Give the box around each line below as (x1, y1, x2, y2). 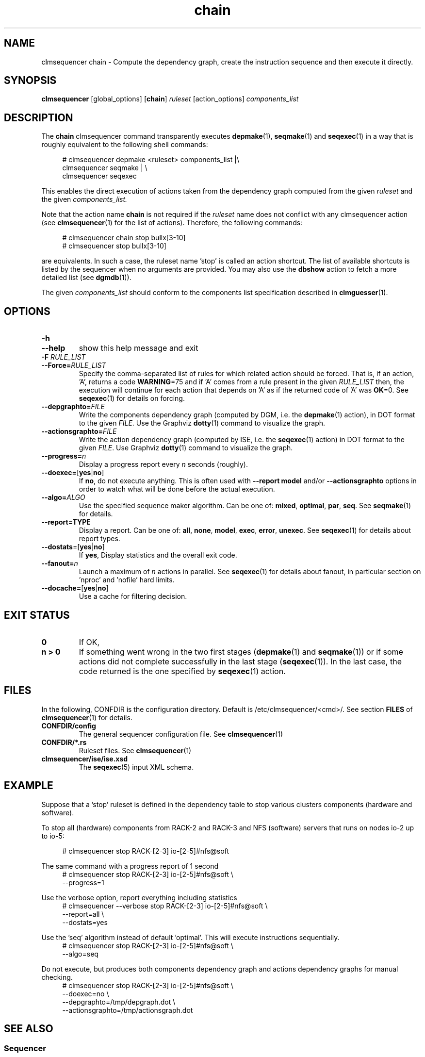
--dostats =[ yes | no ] (41, 543, 105, 551)
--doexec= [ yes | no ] (41, 468, 104, 477)
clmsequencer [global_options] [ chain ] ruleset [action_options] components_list (41, 95, 299, 103)
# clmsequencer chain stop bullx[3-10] (62, 233, 186, 242)
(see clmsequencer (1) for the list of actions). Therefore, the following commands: (41, 218, 303, 227)
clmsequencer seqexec (62, 172, 137, 181)
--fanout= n (41, 559, 78, 568)
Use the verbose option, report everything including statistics (41, 893, 237, 902)
